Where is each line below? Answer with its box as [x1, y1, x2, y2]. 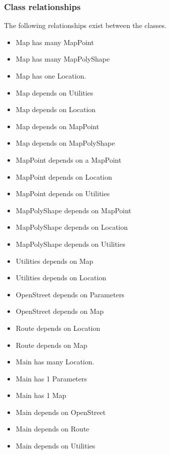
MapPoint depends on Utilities [15, 188, 110, 199]
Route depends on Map [15, 339, 87, 350]
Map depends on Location [15, 104, 96, 115]
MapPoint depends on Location [15, 171, 112, 182]
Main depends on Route [15, 423, 89, 434]
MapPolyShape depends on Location [15, 222, 128, 232]
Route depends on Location [15, 322, 100, 333]
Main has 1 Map [15, 390, 66, 400]
